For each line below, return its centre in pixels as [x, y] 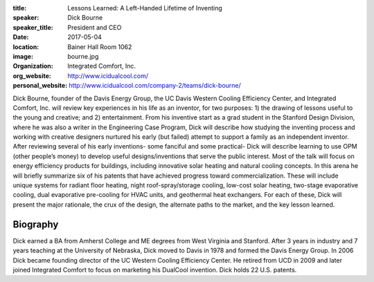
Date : [21, 37]
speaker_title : [33, 27]
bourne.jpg [83, 56]
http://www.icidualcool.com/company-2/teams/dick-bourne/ [155, 86]
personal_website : [40, 86]
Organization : [33, 66]
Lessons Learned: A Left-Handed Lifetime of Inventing [145, 8]
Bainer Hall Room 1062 [100, 47]
